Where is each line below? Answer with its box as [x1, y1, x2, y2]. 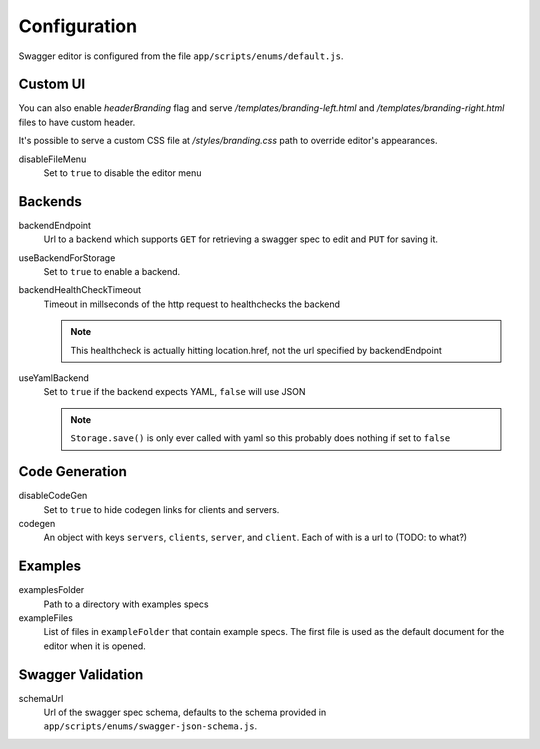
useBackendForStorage [18, 251, 116, 264]
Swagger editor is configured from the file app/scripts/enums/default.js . [18, 50, 344, 62]
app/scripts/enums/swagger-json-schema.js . [43, 720, 258, 732]
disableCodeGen [18, 490, 88, 502]
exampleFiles [18, 611, 74, 624]
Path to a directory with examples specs [43, 598, 209, 610]
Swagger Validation [18, 666, 144, 683]
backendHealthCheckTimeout [18, 284, 142, 296]
